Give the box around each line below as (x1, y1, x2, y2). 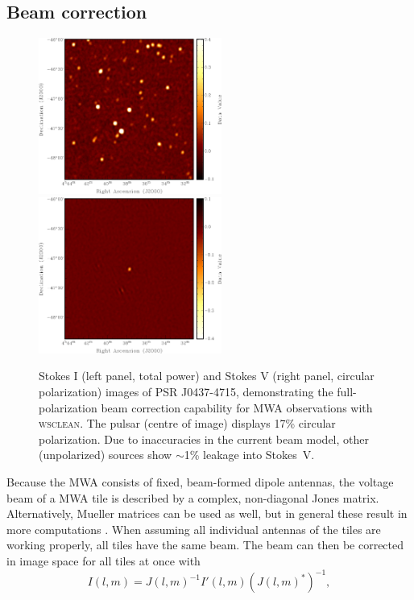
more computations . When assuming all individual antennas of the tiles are (6, 520, 381, 537)
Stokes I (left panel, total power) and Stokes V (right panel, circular (39, 367, 375, 384)
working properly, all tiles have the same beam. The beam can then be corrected (6, 536, 404, 553)
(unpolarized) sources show (39, 446, 172, 463)
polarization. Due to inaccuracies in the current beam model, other (39, 430, 369, 447)
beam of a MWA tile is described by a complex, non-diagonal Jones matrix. (6, 489, 379, 506)
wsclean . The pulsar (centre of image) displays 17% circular (39, 415, 336, 432)
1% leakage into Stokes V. (184, 446, 315, 463)
